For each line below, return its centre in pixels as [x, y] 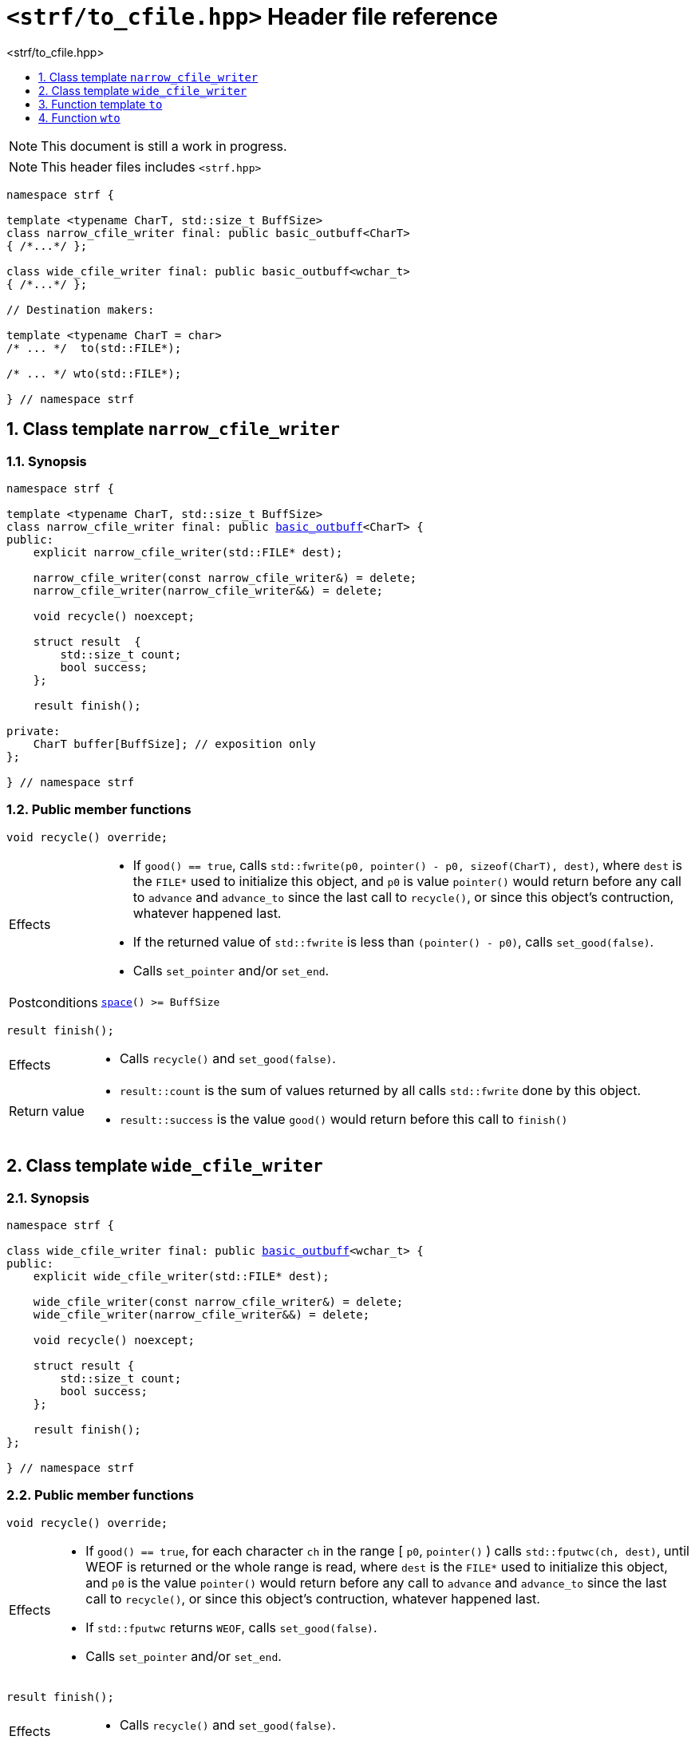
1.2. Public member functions [99, 810]
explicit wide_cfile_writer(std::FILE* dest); [181, 1276]
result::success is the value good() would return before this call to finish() [344, 1119]
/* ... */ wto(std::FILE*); [94, 373]
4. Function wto [79, 117]
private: [34, 731]
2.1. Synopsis [48, 1198]
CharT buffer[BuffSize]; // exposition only [174, 743]
